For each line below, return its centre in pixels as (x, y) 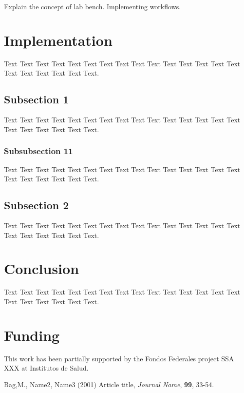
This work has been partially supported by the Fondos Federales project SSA (119, 358)
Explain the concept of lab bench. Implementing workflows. (93, 6)
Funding (32, 335)
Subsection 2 (37, 205)
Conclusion (42, 268)
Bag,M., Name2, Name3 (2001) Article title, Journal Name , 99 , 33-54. (109, 384)
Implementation (58, 40)
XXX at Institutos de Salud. (46, 368)
